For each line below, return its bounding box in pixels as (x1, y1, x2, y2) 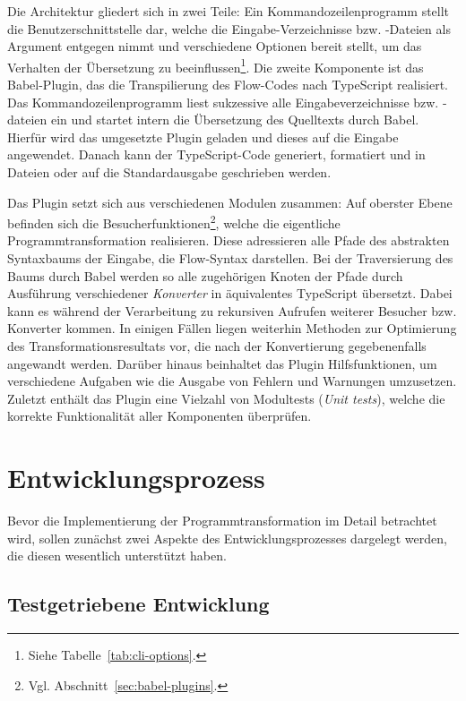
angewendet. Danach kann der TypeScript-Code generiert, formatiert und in (7, 145, 426, 164)
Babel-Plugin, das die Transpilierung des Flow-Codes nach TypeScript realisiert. (7, 75, 448, 94)
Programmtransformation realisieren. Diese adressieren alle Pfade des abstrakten (7, 231, 450, 250)
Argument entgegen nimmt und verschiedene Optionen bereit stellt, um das (7, 37, 422, 56)
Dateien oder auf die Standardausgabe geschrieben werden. (7, 163, 332, 181)
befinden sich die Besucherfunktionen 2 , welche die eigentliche (7, 211, 341, 232)
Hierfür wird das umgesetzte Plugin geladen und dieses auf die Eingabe (7, 127, 399, 146)
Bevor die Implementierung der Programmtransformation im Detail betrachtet (7, 511, 437, 530)
